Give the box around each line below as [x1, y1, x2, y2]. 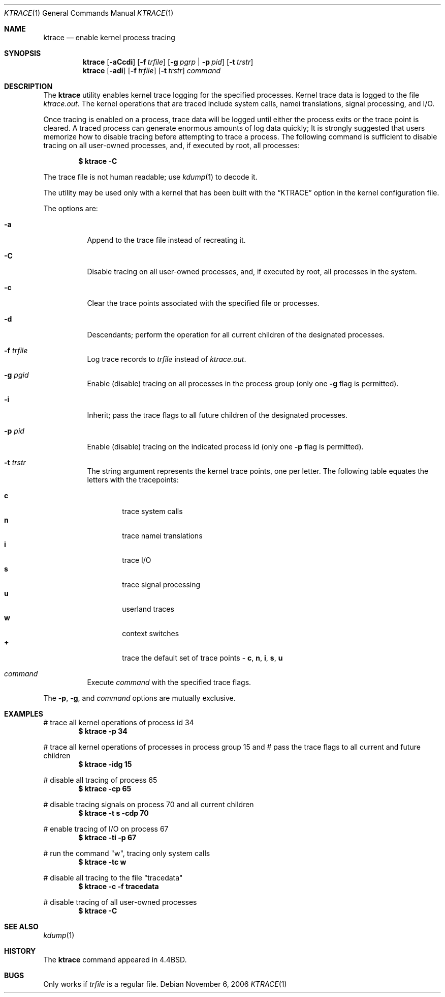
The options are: [43, 204, 98, 213]
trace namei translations [122, 531, 203, 540]
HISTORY [4, 947, 36, 955]
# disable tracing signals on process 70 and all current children [43, 800, 254, 809]
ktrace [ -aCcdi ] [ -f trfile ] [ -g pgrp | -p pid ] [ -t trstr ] [82, 58, 253, 66]
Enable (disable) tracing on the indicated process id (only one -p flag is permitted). [87, 442, 364, 451]
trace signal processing [122, 580, 201, 589]
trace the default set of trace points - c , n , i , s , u [122, 653, 283, 662]
